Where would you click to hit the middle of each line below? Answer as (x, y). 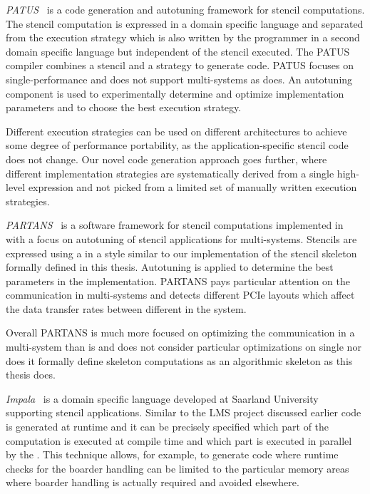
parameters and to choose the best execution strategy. (124, 107)
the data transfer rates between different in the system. (126, 308)
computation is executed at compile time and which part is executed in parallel (179, 440)
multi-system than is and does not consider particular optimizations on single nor (184, 347)
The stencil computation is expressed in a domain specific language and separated (185, 23)
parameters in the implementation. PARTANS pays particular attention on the (178, 281)
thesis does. (31, 375)
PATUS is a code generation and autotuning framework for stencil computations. (185, 9)
